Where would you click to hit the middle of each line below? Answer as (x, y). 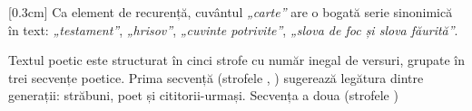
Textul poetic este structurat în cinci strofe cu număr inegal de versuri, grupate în (237, 60)
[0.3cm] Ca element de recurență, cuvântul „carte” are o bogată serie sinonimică (231, 12)
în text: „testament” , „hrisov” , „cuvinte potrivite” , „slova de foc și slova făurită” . (233, 29)
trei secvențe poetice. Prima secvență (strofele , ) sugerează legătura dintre (216, 77)
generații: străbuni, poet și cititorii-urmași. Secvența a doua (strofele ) (203, 95)
